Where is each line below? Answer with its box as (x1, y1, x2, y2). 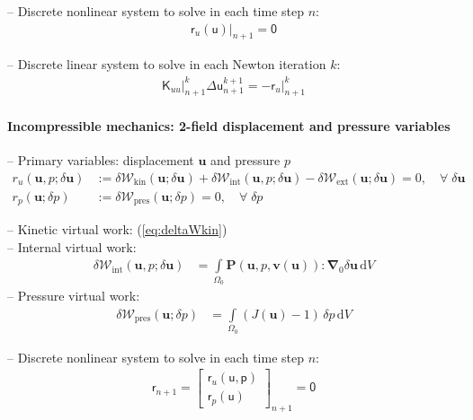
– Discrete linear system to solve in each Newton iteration (7, 55, 326, 74)
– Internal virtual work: (7, 237, 137, 256)
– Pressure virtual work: (7, 286, 140, 305)
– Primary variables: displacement (7, 151, 194, 170)
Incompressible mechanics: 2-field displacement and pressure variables (7, 116, 451, 135)
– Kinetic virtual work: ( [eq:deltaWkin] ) (7, 220, 228, 239)
